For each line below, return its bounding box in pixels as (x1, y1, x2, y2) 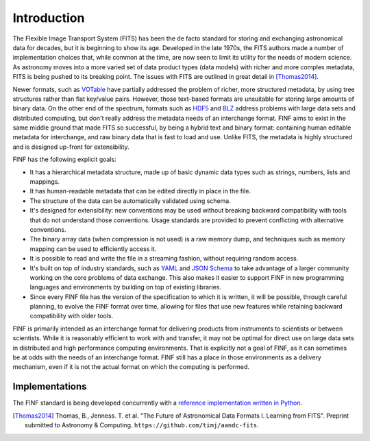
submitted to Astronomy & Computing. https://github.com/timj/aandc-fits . (25, 421, 260, 429)
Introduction (12, 10, 85, 25)
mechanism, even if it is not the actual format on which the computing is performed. (12, 363, 249, 371)
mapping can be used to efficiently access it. (29, 244, 157, 253)
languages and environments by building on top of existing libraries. (29, 283, 222, 291)
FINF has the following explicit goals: (12, 155, 116, 164)
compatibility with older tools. (29, 312, 114, 320)
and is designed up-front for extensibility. (12, 143, 129, 151)
